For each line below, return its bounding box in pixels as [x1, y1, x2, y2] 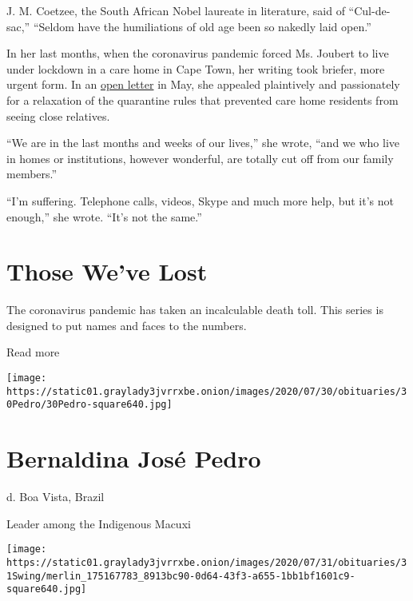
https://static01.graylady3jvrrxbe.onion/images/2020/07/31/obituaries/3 [6, 556, 407, 568]
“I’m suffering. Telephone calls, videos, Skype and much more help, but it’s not [6, 192, 394, 209]
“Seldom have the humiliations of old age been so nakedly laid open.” [33, 18, 371, 34]
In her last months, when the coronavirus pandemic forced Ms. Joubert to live [6, 45, 389, 62]
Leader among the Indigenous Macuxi [6, 515, 191, 531]
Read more [6, 344, 60, 360]
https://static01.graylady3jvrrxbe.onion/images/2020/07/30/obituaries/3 [6, 385, 407, 397]
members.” [6, 165, 58, 182]
